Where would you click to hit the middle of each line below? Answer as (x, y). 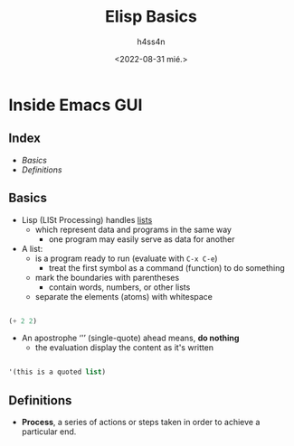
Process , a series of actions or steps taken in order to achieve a (141, 423)
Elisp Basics (151, 17)
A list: (32, 248)
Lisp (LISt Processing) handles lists (87, 219)
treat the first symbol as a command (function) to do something (167, 267)
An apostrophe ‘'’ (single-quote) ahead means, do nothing (130, 338)
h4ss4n (151, 42)
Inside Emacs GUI (76, 105)
